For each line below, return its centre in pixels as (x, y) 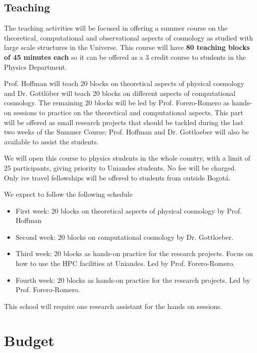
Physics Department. (36, 66)
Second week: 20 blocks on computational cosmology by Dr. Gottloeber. (125, 237)
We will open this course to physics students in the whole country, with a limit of (127, 158)
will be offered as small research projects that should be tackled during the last (124, 122)
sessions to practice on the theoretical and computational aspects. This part (128, 112)
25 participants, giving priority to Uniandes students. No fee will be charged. (120, 167)
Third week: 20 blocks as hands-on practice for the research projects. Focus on (134, 253)
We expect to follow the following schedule (68, 194)
